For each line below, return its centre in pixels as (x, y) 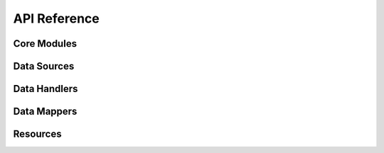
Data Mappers (45, 112)
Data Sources (44, 66)
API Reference (56, 18)
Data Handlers (46, 89)
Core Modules (45, 44)
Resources (37, 134)
